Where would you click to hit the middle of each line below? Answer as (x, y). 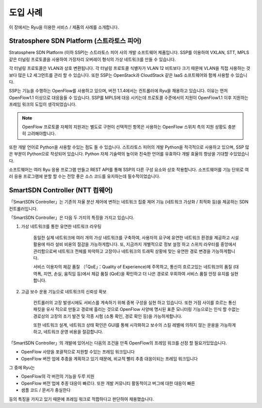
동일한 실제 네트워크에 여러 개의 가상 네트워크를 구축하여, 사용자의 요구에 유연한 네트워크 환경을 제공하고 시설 (136, 238)
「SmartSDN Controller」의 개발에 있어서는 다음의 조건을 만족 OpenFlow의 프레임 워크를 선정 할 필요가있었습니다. (118, 343)
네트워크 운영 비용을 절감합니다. (73, 332)
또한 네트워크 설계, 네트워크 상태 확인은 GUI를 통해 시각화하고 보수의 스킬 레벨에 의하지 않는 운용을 (126, 325)
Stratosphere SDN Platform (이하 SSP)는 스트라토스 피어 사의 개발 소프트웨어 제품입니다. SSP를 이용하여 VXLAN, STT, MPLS (129, 52)
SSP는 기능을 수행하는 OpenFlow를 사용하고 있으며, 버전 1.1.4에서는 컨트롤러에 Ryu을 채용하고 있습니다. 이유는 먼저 (118, 91)
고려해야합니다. (41, 134)
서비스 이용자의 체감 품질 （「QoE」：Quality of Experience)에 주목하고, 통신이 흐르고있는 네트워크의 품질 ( (134, 267)
